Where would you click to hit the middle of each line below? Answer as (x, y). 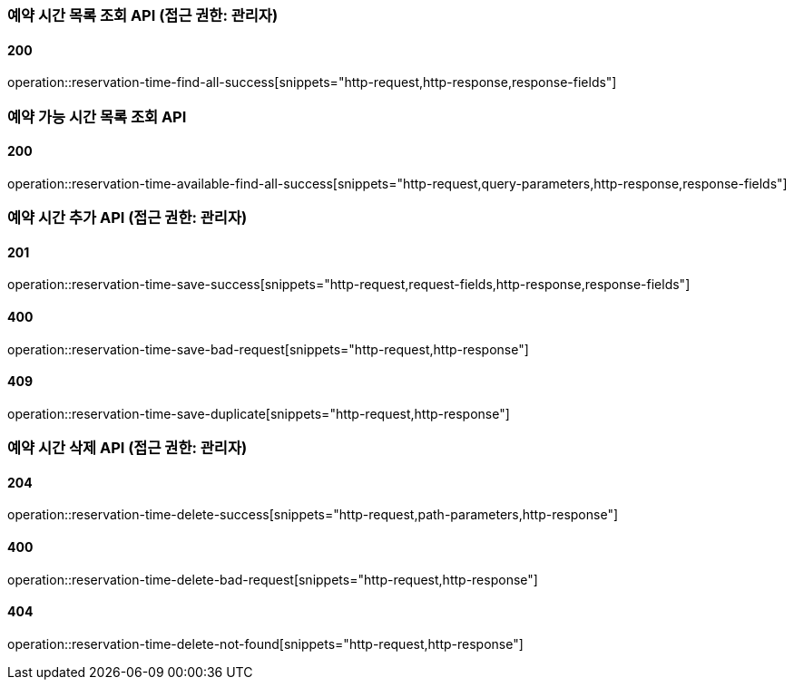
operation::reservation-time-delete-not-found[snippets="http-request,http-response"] (265, 643)
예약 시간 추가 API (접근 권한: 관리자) (127, 218)
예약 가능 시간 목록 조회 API (97, 116)
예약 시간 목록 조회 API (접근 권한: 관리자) (143, 15)
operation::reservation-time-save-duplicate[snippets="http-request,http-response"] (259, 413)
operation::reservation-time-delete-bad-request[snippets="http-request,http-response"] (273, 579)
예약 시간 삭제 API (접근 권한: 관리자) (127, 448)
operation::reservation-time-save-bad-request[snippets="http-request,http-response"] (268, 349)
